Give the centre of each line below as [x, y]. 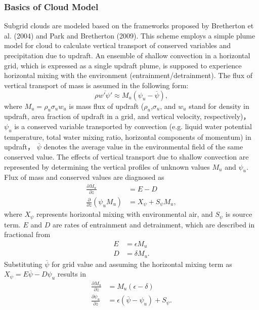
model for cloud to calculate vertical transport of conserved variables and [118, 45]
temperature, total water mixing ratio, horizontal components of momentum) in [128, 137]
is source [239, 214]
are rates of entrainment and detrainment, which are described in [154, 224]
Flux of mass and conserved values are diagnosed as [84, 177]
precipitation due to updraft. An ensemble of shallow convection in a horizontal [127, 55]
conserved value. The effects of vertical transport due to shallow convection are [126, 156]
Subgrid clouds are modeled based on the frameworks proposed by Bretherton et [129, 26]
